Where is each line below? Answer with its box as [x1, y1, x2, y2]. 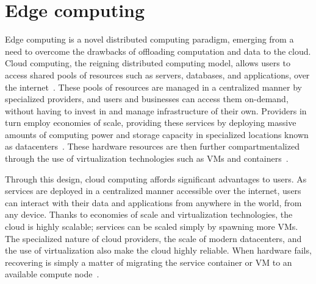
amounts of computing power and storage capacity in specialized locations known [5, 128, 309, 140]
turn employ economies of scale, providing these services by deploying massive [5, 116, 296, 129]
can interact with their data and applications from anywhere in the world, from [5, 196, 302, 209]
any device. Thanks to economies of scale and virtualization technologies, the [5, 208, 293, 221]
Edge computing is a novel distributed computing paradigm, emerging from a [5, 33, 294, 46]
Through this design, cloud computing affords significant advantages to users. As [5, 172, 307, 185]
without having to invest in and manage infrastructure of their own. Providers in [5, 104, 307, 117]
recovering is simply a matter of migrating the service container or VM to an [5, 255, 292, 268]
